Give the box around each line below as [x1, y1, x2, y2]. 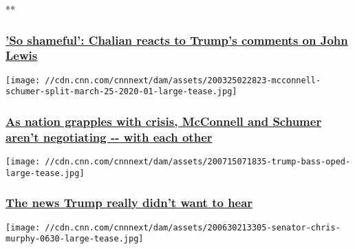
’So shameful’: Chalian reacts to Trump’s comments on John [6, 31, 348, 48]
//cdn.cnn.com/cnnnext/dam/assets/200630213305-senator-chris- [45, 222, 341, 232]
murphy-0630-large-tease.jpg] [6, 234, 144, 244]
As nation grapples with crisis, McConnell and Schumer [6, 112, 322, 129]
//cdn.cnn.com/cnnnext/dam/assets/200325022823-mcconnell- [45, 75, 321, 85]
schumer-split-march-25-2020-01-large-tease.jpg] [6, 87, 237, 97]
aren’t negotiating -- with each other [6, 128, 213, 145]
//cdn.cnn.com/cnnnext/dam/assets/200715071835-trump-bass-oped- [45, 157, 351, 167]
